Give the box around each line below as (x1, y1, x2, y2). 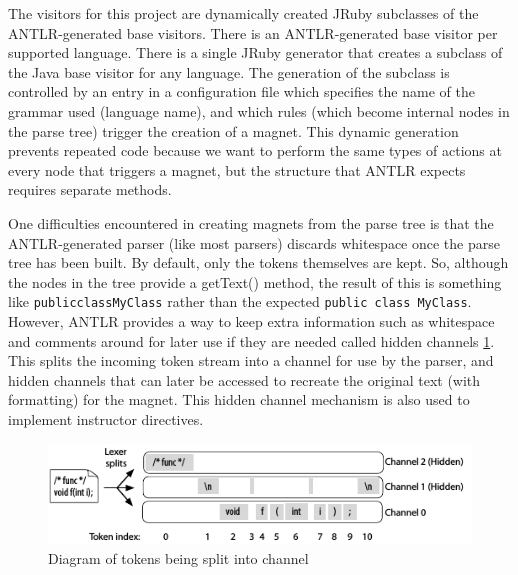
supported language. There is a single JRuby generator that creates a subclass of (8, 42, 503, 63)
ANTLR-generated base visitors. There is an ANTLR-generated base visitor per (8, 22, 498, 43)
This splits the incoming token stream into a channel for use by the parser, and (8, 350, 494, 371)
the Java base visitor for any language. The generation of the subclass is (8, 61, 450, 82)
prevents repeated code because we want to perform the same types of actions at (8, 140, 502, 161)
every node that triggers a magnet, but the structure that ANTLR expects (8, 159, 466, 180)
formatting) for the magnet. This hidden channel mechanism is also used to (8, 389, 470, 410)
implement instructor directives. (8, 408, 204, 429)
